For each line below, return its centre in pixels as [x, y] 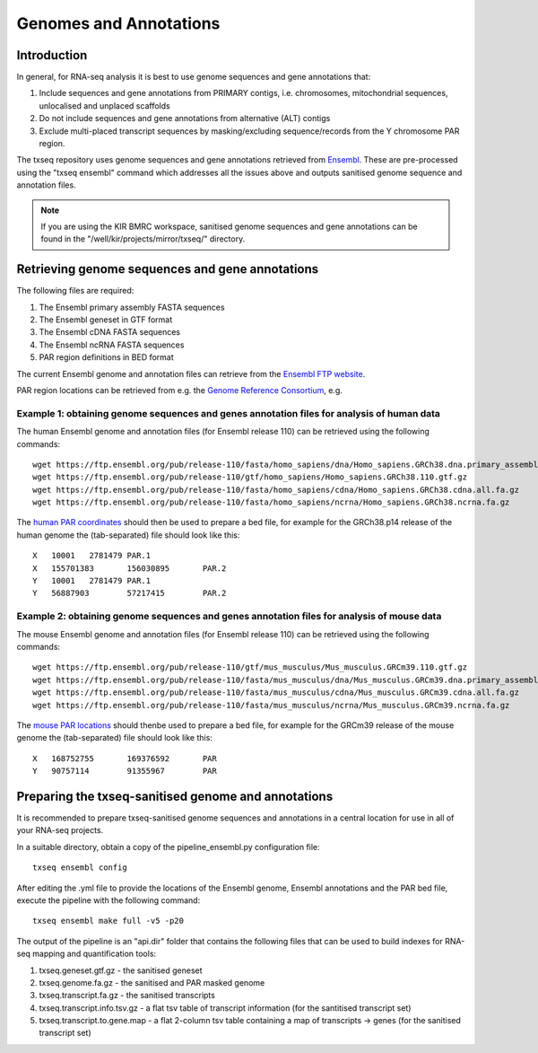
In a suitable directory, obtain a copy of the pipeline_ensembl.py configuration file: [168, 847]
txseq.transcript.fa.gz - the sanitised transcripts [127, 996]
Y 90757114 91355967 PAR [125, 771]
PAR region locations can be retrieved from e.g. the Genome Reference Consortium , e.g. [179, 390]
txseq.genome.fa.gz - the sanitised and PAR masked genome [152, 982]
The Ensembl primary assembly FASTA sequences [132, 307]
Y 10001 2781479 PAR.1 [92, 581]
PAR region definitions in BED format [106, 357]
